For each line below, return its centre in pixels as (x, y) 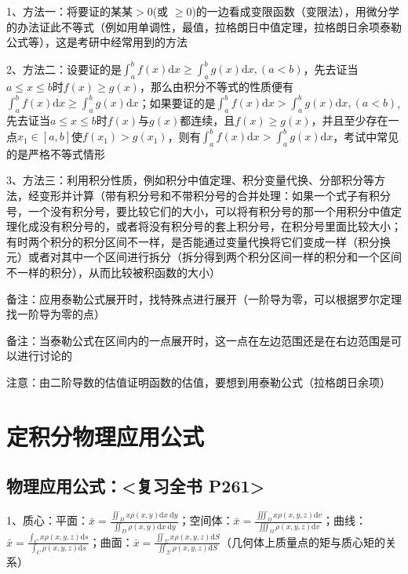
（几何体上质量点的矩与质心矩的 (302, 541)
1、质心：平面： (47, 520)
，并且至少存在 (350, 120)
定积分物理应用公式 (106, 436)
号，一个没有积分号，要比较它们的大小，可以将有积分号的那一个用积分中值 (199, 211)
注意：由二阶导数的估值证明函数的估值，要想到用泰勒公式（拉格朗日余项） (199, 381)
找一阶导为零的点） (56, 314)
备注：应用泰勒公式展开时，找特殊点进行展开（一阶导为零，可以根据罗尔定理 (204, 298)
